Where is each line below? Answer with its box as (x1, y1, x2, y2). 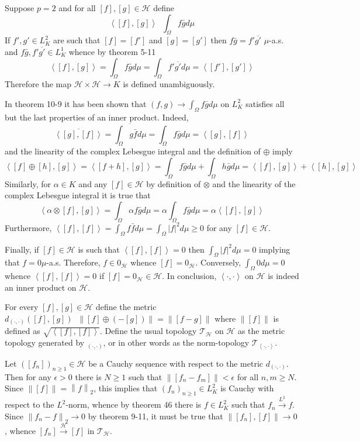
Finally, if (5, 243, 39, 255)
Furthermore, (5, 221, 52, 233)
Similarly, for (5, 177, 51, 190)
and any (78, 177, 108, 190)
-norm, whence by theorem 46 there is (65, 398, 202, 411)
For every (5, 301, 39, 313)
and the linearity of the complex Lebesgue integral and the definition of (5, 145, 261, 157)
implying (259, 243, 290, 255)
